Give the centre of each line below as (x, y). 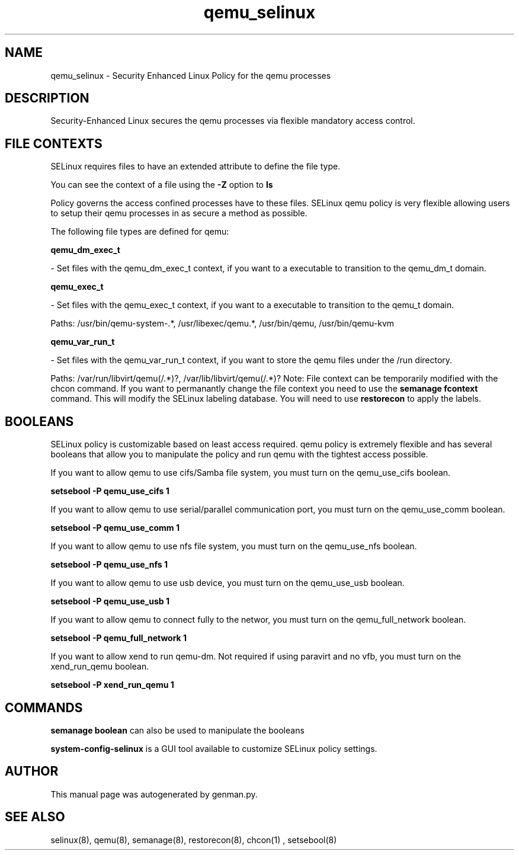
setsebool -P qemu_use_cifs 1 (110, 491)
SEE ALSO (35, 817)
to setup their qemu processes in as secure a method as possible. (179, 213)
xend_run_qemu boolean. (100, 667)
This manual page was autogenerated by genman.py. (154, 794)
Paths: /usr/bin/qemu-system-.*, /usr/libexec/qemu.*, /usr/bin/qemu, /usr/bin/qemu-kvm (222, 324)
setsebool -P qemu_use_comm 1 (115, 528)
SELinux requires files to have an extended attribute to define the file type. (196, 166)
